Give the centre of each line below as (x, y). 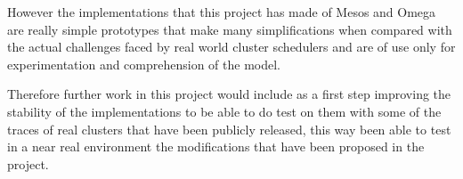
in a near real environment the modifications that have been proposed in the (216, 146)
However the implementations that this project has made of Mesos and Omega (222, 12)
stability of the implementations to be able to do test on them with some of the (224, 111)
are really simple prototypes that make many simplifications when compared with (230, 29)
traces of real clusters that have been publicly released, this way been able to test (229, 129)
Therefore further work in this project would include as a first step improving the (229, 94)
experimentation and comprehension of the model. (144, 64)
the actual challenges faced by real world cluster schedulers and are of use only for (231, 47)
